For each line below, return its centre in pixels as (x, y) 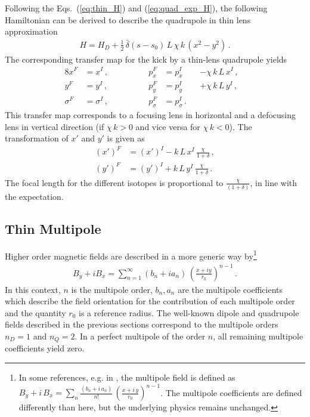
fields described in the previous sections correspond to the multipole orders (142, 324)
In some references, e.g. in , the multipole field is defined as (127, 377)
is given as (126, 138)
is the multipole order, (112, 289)
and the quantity (35, 312)
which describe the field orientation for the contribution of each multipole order (150, 301)
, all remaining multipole (258, 336)
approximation (31, 31)
